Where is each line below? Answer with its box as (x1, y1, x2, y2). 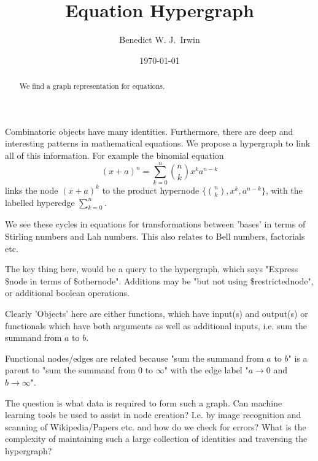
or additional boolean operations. (5, 286, 130, 299)
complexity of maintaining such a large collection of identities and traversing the (5, 432, 308, 445)
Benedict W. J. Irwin (119, 33, 200, 46)
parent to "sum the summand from (5, 364, 136, 376)
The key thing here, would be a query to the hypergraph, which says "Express (5, 262, 298, 275)
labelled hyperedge (5, 196, 75, 208)
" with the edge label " (164, 364, 249, 376)
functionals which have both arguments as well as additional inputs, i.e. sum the (5, 319, 308, 332)
